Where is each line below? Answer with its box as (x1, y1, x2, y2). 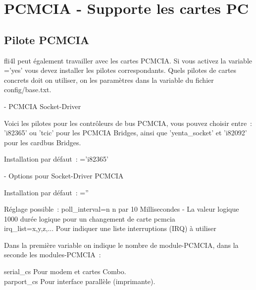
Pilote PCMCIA (4, 32, 90, 47)
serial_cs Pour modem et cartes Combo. (4, 266, 126, 277)
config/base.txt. (4, 84, 51, 95)
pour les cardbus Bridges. (4, 137, 81, 147)
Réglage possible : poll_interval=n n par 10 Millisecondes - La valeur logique (4, 204, 239, 214)
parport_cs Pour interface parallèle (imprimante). (4, 276, 155, 286)
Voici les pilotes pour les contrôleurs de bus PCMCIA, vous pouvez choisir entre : (4, 117, 253, 128)
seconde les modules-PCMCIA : (4, 249, 101, 260)
